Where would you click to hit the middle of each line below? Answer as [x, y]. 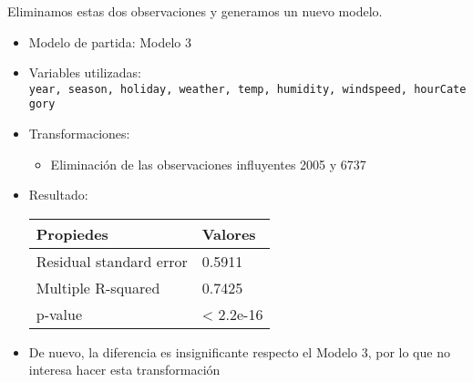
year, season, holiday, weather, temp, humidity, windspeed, [218, 89]
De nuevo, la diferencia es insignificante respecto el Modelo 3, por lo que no [239, 351]
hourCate [440, 89]
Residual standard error [112, 261]
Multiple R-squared [98, 287]
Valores [229, 233]
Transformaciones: [79, 134]
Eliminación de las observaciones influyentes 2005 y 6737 [208, 164]
